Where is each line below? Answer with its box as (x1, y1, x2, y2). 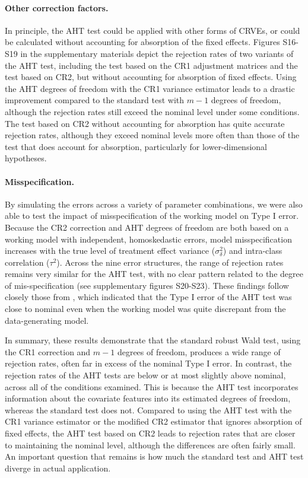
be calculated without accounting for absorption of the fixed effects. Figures (5, 36, 280, 48)
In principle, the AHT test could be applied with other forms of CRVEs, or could (5, 24, 300, 36)
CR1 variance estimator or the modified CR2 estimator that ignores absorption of (5, 415, 302, 428)
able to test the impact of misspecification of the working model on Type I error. (5, 209, 299, 222)
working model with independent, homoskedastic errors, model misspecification (5, 232, 292, 245)
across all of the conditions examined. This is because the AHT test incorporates (5, 380, 299, 393)
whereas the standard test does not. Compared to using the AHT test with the (5, 403, 292, 416)
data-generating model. (5, 314, 89, 326)
